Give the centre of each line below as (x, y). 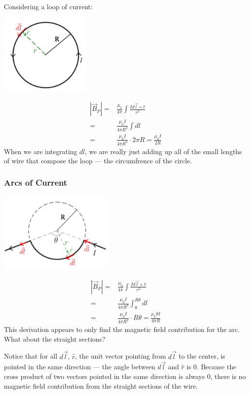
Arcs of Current (36, 182)
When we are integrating (41, 151)
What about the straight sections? (55, 339)
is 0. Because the (211, 367)
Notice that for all (31, 356)
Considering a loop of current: (48, 6)
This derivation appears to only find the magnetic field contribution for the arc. (122, 329)
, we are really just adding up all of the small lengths (163, 151)
